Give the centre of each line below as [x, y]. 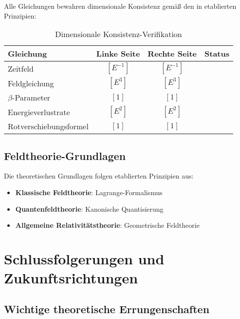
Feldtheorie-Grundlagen [65, 155]
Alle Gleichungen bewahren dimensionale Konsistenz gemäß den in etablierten [120, 6]
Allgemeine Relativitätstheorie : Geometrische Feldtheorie [107, 225]
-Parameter [31, 98]
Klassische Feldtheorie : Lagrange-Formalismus [89, 192]
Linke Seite [118, 54]
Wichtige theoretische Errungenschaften [107, 309]
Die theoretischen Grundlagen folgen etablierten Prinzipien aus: [99, 176]
